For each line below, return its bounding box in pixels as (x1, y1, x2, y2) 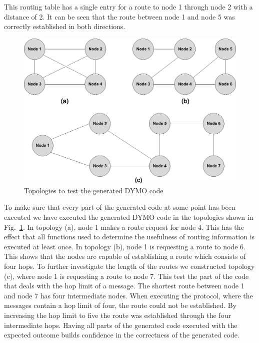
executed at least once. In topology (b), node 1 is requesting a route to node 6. (4, 241, 245, 251)
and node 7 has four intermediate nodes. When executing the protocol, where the (4, 290, 253, 300)
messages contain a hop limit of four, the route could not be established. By (4, 300, 236, 310)
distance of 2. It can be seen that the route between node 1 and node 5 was (4, 11, 235, 22)
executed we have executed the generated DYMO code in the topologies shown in (4, 211, 253, 222)
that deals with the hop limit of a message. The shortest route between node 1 (4, 280, 244, 291)
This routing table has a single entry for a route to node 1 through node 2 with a (4, 2, 253, 12)
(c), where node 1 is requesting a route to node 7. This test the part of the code (4, 270, 249, 281)
